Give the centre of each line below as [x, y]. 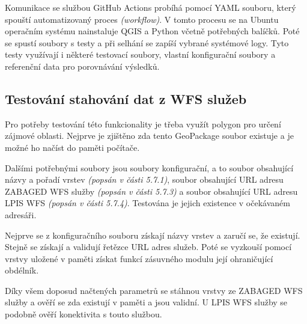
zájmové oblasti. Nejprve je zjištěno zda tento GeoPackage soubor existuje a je [149, 136]
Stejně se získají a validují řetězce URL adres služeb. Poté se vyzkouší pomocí [148, 247]
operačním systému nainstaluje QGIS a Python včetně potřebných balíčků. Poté [152, 31]
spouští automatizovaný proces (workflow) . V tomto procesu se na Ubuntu [142, 19]
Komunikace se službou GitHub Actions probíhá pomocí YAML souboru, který [150, 7]
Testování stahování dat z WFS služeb [126, 98]
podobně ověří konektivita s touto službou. [84, 314]
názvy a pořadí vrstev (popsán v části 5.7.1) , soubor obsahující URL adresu [144, 179]
